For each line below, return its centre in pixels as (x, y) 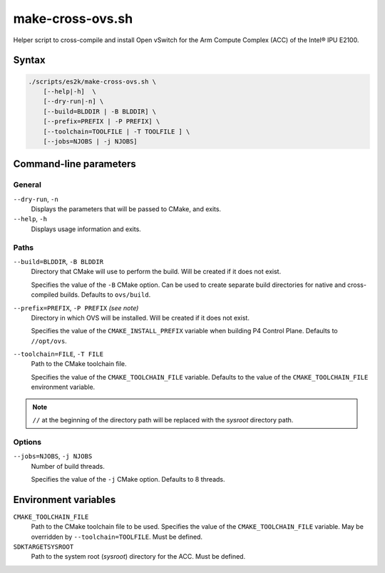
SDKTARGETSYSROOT (43, 547)
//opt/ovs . (49, 341)
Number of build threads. (68, 466)
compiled (45, 295)
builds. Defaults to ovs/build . (105, 295)
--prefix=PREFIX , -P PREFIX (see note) (76, 308)
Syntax (29, 60)
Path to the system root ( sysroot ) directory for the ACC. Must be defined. (138, 557)
